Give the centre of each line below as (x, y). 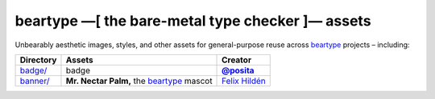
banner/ (35, 81)
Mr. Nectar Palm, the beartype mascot (139, 81)
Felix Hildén (244, 81)
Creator (237, 60)
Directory (38, 60)
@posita (238, 70)
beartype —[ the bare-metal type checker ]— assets (193, 21)
